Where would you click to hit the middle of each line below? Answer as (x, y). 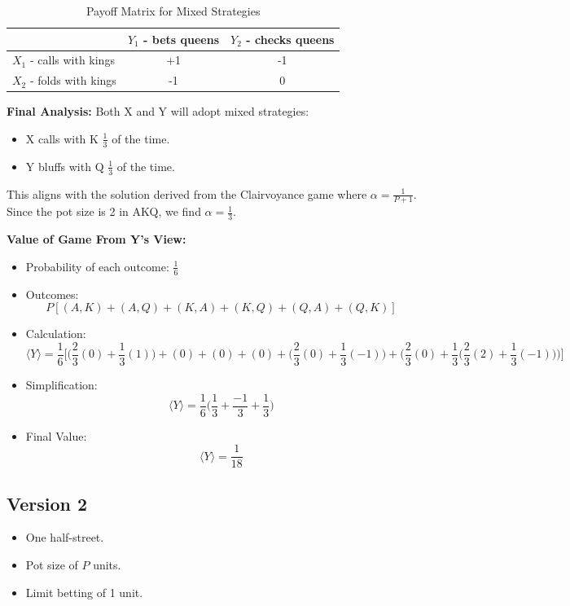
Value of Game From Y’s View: (96, 239)
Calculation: (56, 334)
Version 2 (47, 503)
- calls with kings (72, 60)
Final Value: (56, 435)
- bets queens (182, 39)
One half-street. (65, 537)
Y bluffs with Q (65, 166)
